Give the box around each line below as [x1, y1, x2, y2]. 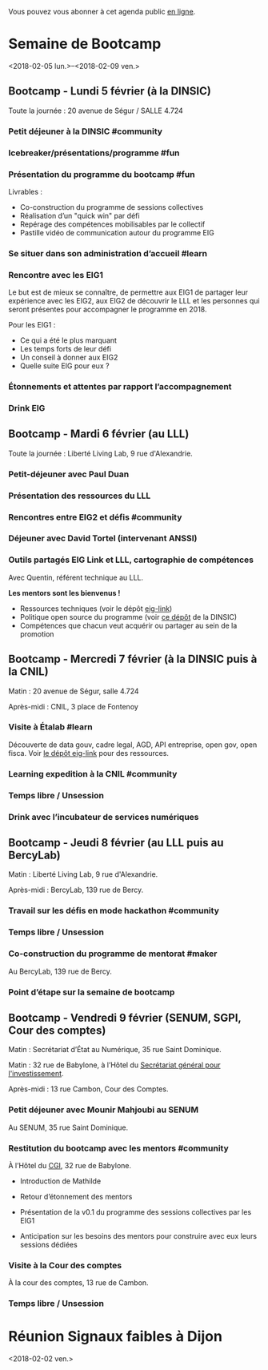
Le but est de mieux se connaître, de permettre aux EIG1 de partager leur [8, 287, 249, 297]
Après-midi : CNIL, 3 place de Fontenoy [8, 701, 138, 711]
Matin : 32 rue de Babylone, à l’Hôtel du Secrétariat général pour [8, 1060, 222, 1070]
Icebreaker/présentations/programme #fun [8, 147, 180, 159]
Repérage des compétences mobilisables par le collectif [19, 219, 206, 229]
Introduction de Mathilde [19, 1176, 102, 1186]
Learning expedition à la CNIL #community [8, 768, 178, 779]
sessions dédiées [19, 1239, 78, 1249]
